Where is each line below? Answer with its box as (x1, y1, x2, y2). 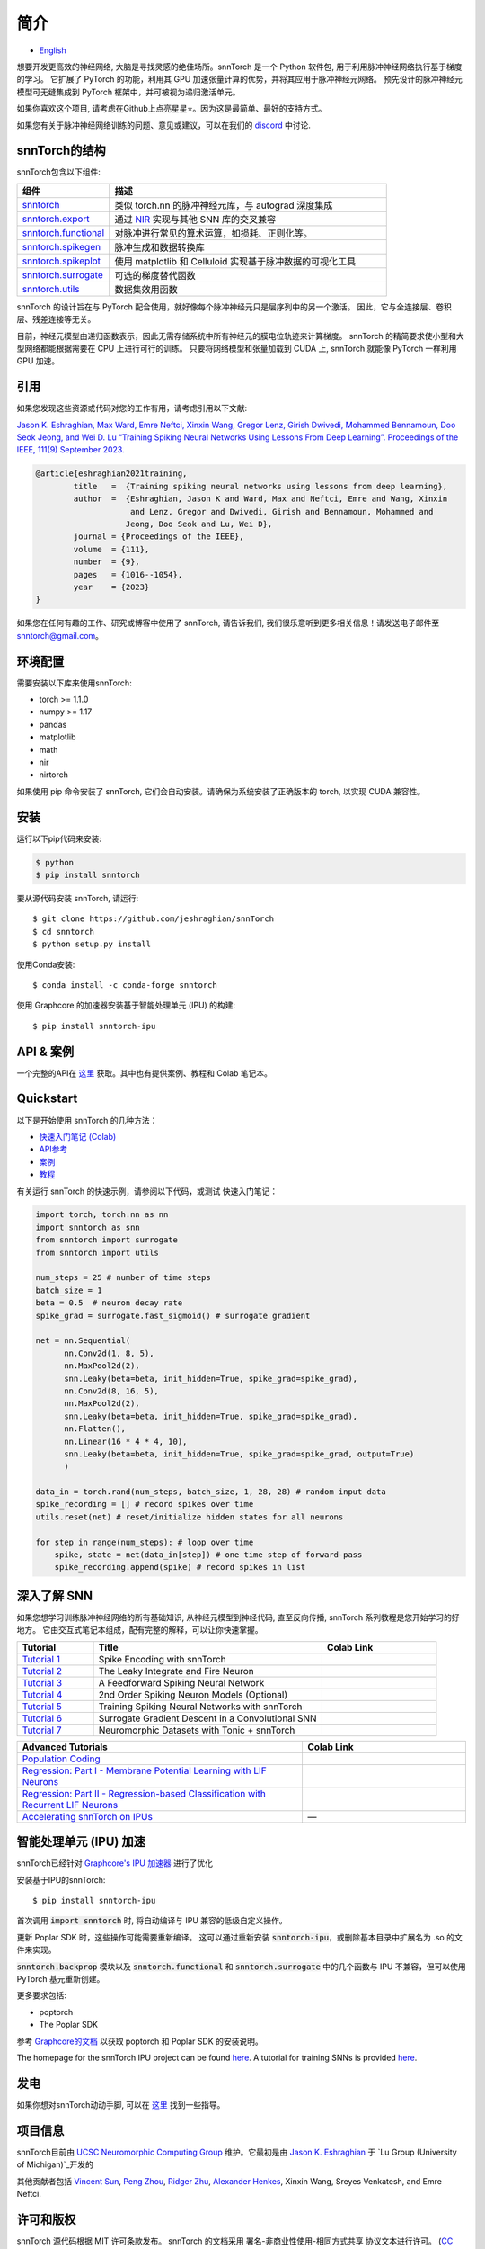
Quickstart (16, 1091, 78, 1107)
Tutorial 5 (22, 1700, 62, 1713)
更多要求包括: (16, 1990, 67, 2001)
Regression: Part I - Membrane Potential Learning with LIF (22, 1764, 267, 1777)
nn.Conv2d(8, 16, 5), (64, 1385, 159, 1396)
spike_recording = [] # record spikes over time (35, 1499, 254, 1510)
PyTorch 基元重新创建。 (16, 1973, 105, 1984)
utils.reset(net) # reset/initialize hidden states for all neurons (35, 1511, 344, 1522)
